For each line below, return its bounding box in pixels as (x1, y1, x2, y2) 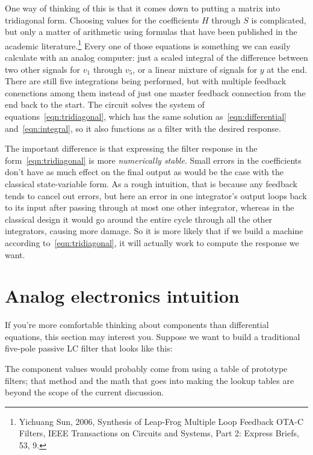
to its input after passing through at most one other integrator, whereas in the (5, 201, 294, 214)
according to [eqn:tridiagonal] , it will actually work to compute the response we (5, 236, 299, 249)
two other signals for (5, 63, 81, 75)
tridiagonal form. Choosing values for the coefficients (5, 13, 199, 26)
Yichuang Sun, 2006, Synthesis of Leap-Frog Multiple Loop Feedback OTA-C (19, 415, 304, 427)
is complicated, (251, 13, 306, 26)
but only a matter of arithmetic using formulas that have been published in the (5, 25, 297, 38)
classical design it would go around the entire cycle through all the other (5, 212, 273, 225)
